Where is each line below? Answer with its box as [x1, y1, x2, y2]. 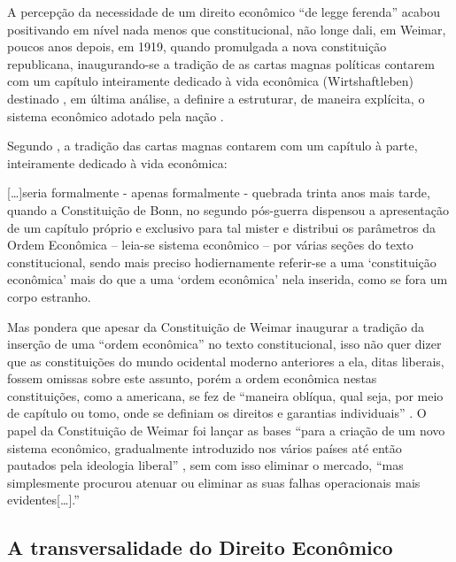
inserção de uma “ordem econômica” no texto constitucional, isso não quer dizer [7, 335, 442, 353]
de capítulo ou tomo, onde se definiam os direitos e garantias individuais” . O [7, 404, 427, 422]
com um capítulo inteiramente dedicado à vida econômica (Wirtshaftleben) [7, 72, 414, 90]
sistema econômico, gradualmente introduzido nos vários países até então [7, 438, 402, 457]
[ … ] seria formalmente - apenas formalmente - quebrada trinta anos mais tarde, [7, 183, 430, 202]
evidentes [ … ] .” [7, 490, 80, 509]
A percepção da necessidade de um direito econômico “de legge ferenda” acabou [7, 3, 441, 20]
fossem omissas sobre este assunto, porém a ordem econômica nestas [7, 369, 377, 388]
